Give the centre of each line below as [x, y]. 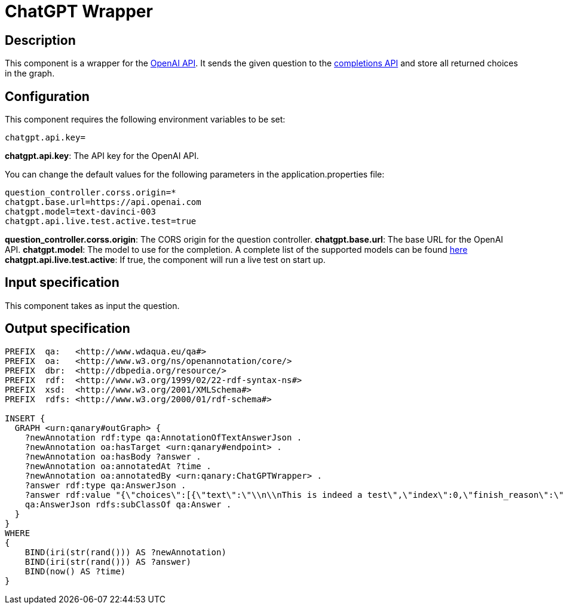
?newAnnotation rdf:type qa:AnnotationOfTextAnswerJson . [163, 437]
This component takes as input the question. [92, 305]
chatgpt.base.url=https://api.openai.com [103, 202]
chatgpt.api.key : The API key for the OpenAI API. [102, 156]
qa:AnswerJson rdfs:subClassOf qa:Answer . [128, 504]
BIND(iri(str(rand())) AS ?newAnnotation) [125, 552]
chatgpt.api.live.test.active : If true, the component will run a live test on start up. [165, 260]
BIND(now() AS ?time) [75, 571]
